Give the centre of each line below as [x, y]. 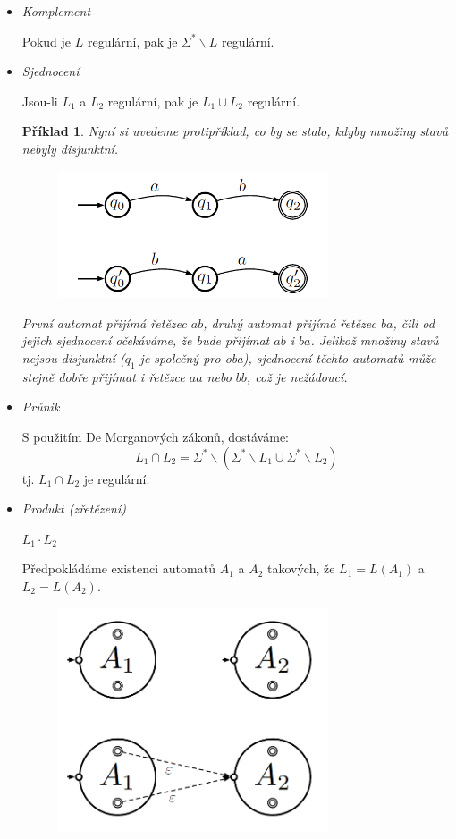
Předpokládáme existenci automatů [118, 568]
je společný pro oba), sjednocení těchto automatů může [288, 358]
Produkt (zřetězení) [74, 508]
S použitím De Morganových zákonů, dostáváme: [155, 437]
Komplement [56, 11]
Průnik [41, 407]
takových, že [301, 568]
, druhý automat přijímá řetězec [290, 322]
